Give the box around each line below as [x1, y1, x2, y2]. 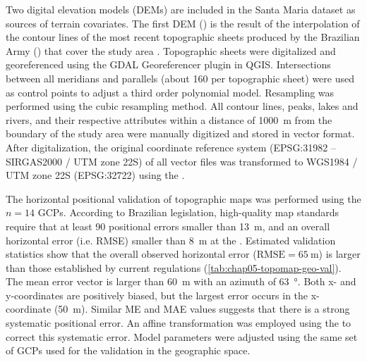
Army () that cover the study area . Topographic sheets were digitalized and [6, 43, 336, 58]
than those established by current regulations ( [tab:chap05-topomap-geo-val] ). [6, 260, 342, 275]
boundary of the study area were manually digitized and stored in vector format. [6, 126, 355, 141]
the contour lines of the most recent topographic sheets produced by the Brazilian [6, 30, 360, 44]
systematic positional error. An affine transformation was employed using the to [6, 316, 351, 330]
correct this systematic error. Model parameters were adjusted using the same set [6, 329, 358, 344]
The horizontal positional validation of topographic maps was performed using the [6, 191, 361, 206]
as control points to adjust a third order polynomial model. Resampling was [6, 85, 335, 99]
